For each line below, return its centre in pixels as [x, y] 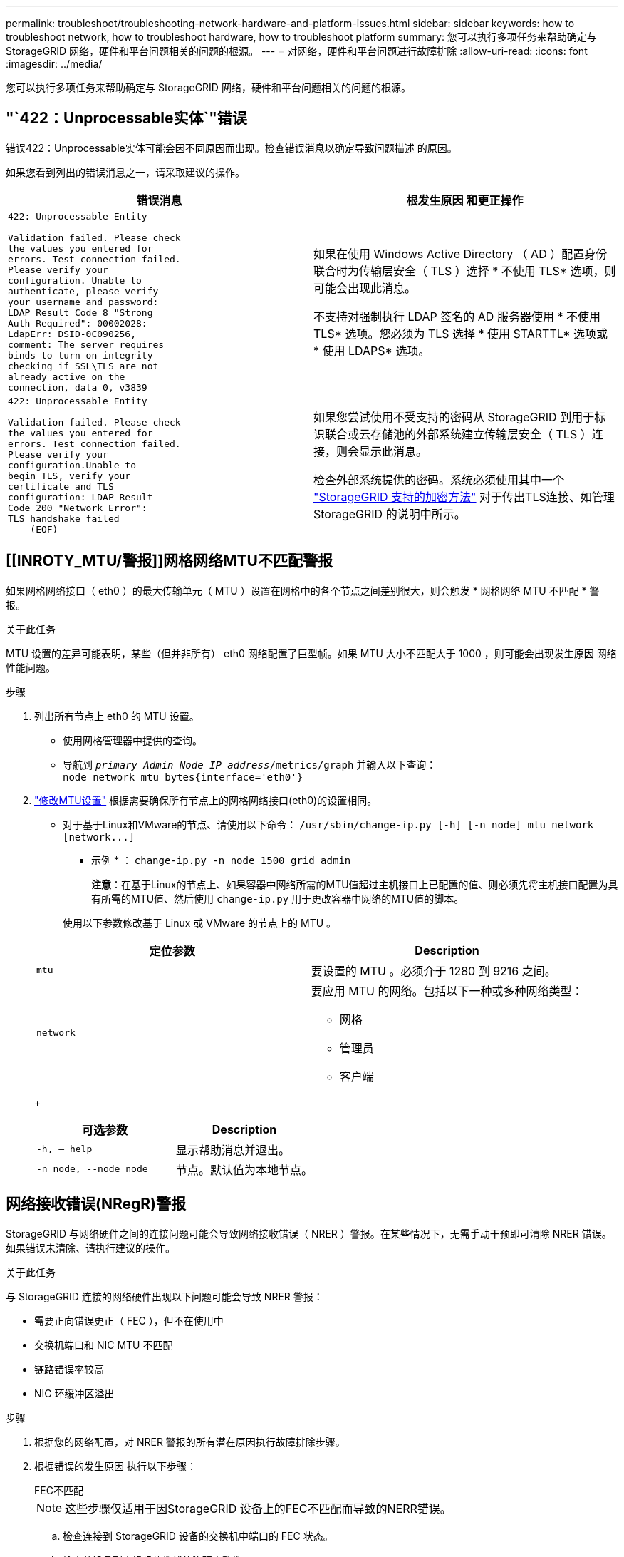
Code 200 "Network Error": [78, 508]
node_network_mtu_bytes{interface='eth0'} [183, 777]
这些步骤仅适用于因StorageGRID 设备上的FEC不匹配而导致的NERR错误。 [258, 1508]
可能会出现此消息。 [365, 288]
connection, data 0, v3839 [78, 387]
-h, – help [64, 1149]
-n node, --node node [92, 1169]
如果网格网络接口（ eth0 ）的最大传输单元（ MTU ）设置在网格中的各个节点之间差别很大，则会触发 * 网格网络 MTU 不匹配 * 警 [303, 590]
